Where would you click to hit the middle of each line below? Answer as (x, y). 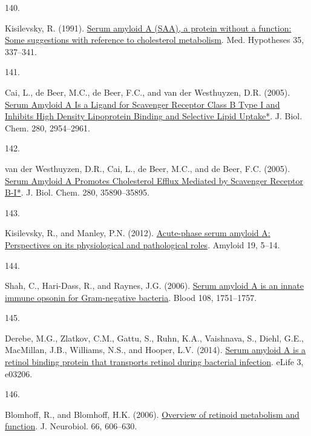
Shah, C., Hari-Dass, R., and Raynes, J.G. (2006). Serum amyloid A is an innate (155, 286)
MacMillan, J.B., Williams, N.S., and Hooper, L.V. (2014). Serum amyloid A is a (155, 350)
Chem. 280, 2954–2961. (47, 127)
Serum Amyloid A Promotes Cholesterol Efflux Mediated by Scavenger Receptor (154, 180)
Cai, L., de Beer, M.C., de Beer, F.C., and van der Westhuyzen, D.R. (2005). (148, 92)
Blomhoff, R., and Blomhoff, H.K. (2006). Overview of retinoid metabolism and (152, 414)
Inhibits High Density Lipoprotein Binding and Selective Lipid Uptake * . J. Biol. (154, 116)
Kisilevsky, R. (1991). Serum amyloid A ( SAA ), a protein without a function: (148, 28)
